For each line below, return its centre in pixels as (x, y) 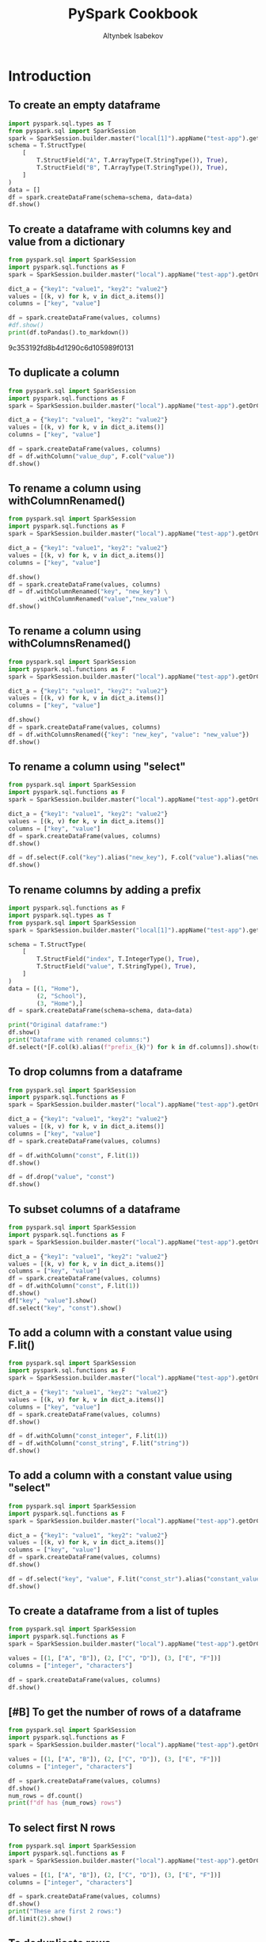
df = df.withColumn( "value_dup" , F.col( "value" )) (92, 456)
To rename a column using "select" (97, 767)
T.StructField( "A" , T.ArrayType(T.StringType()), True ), (132, 160)
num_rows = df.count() (46, 1795)
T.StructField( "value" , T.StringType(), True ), (116, 967)
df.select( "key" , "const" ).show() (65, 1308)
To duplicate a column (64, 373)
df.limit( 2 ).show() (40, 1919)
